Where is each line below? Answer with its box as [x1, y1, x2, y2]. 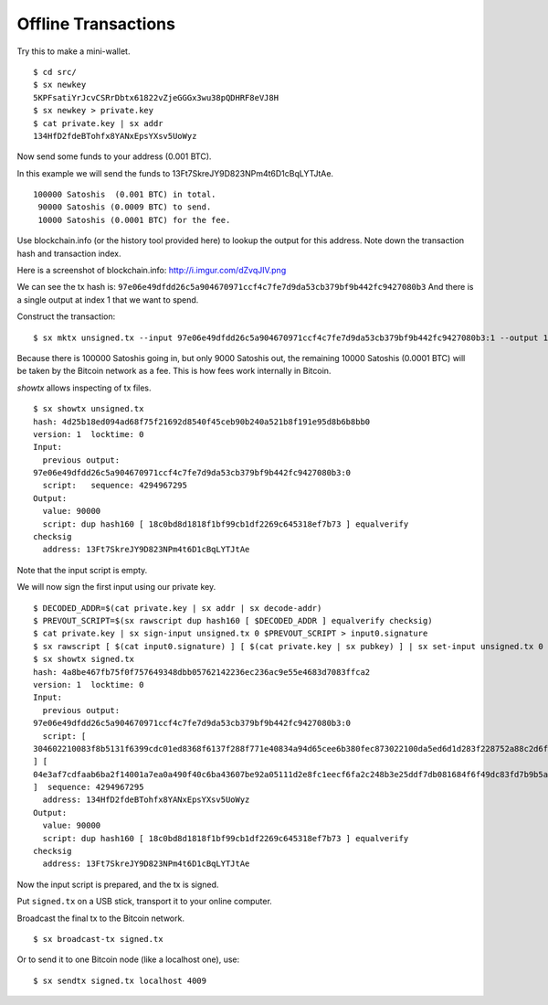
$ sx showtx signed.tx [33, 654, 135, 665]
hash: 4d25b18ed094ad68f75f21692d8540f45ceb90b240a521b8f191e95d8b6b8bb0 [33, 416, 371, 427]
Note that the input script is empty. [16, 564, 148, 575]
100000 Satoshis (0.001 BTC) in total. [33, 189, 216, 200]
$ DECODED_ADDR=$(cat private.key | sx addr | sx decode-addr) [33, 603, 322, 613]
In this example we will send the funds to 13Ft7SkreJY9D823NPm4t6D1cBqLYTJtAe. [16, 167, 333, 178]
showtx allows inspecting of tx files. [16, 382, 152, 393]
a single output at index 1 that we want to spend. [16, 294, 199, 305]
